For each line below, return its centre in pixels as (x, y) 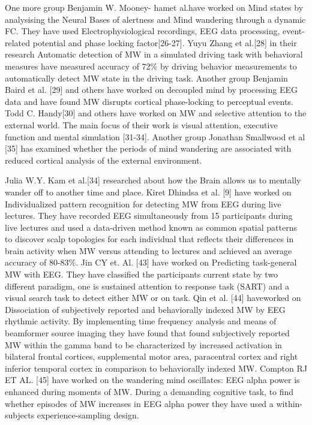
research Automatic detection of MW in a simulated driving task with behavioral (154, 54)
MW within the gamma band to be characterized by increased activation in (143, 344)
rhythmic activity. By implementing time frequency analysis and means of (141, 321)
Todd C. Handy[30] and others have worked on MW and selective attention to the (156, 113)
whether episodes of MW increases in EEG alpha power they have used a (139, 403)
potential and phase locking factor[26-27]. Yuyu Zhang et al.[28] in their (165, 42)
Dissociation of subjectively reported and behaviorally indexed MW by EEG (145, 309)
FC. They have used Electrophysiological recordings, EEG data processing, (142, 31)
